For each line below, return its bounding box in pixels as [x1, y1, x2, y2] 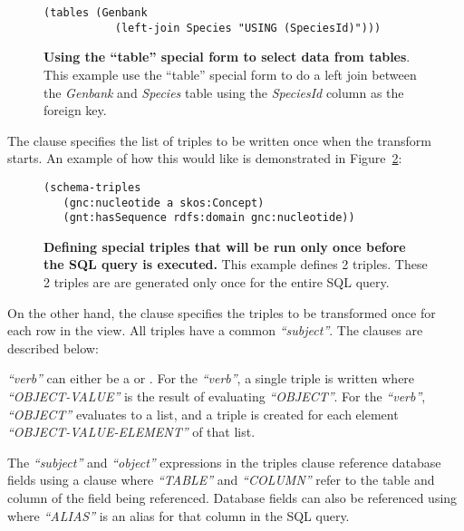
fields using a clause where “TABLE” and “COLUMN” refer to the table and [7, 470, 435, 489]
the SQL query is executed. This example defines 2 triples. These [43, 255, 428, 274]
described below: [7, 338, 99, 357]
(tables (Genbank [43, 6, 148, 19]
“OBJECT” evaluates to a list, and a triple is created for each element [7, 404, 399, 423]
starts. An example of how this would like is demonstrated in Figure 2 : [7, 149, 402, 168]
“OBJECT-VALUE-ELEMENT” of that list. [7, 422, 256, 441]
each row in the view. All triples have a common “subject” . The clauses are [7, 321, 423, 340]
